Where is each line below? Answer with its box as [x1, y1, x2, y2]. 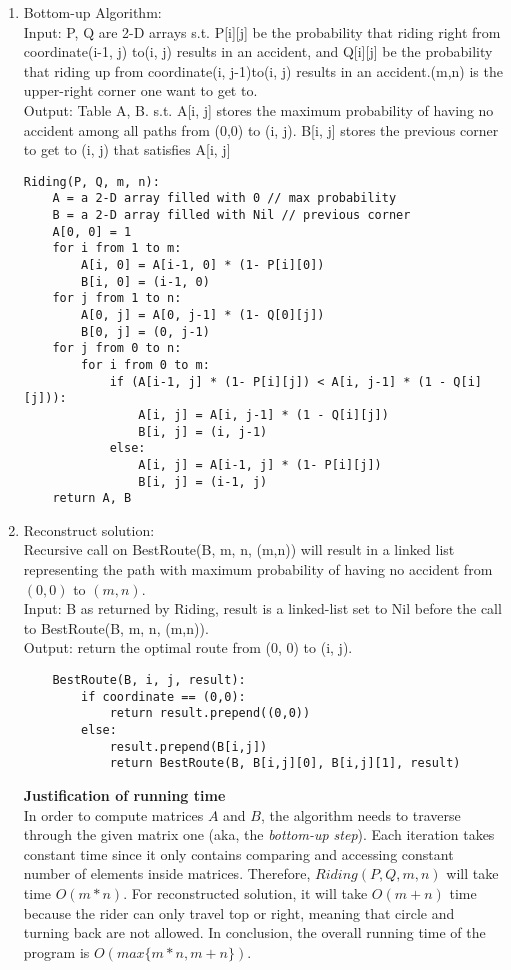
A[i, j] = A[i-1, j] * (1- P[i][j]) [138, 457, 382, 472]
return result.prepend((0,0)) [109, 706, 311, 721]
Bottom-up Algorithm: [23, 2, 162, 22]
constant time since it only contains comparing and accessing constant [23, 843, 454, 864]
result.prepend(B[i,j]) [109, 739, 268, 754]
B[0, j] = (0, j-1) [81, 324, 210, 339]
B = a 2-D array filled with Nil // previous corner [52, 208, 411, 223]
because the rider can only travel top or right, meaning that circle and [23, 902, 455, 923]
